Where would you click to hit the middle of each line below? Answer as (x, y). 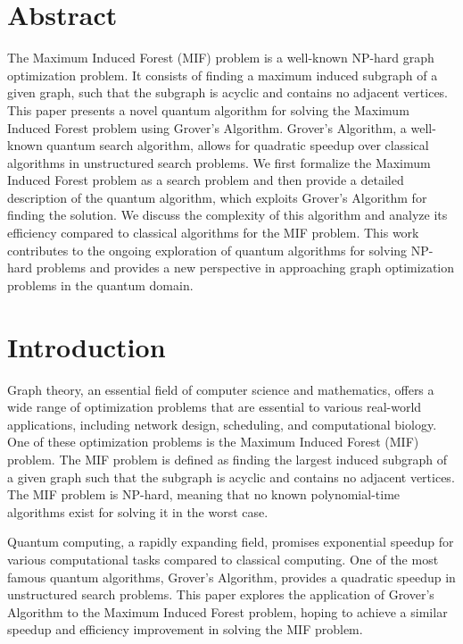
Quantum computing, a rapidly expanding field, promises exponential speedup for (231, 542)
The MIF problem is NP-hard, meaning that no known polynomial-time (204, 494)
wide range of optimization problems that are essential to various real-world (215, 407)
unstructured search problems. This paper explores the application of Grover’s (221, 594)
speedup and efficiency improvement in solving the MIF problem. (185, 629)
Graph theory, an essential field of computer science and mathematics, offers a (221, 389)
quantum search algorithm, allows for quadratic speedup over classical (238, 145)
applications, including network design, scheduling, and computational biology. (222, 424)
